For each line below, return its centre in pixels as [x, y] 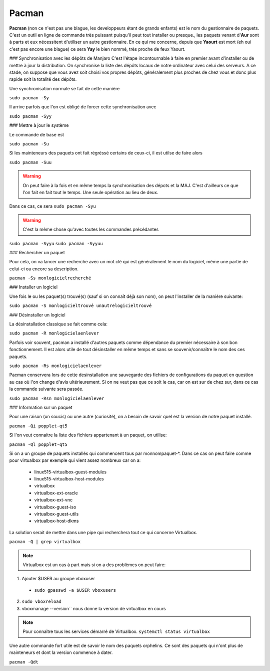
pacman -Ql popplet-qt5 [38, 444]
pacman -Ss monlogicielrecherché [50, 278]
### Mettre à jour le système [39, 125]
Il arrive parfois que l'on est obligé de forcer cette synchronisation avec [83, 107]
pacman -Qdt [24, 662]
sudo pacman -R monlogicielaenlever [54, 333]
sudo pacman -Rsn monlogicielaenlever [57, 398]
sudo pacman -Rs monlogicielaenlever [55, 366]
